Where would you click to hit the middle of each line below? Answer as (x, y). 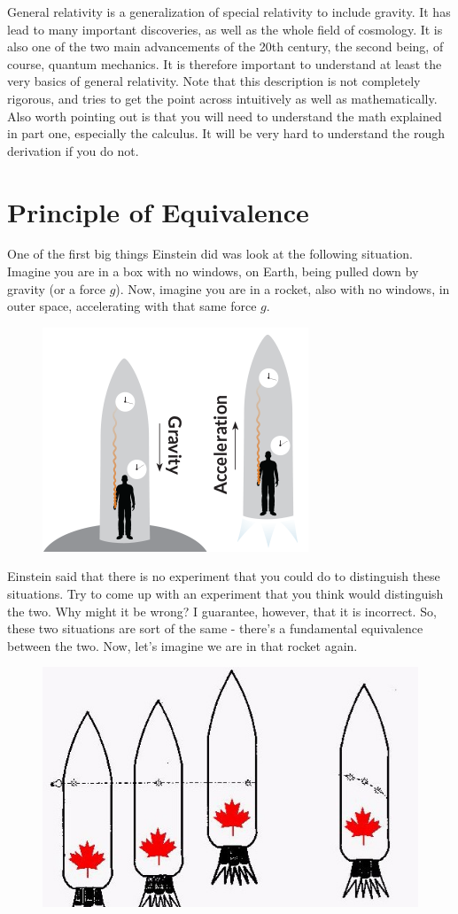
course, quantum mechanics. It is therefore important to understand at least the (225, 63)
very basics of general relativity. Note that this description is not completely (214, 81)
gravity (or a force (56, 288)
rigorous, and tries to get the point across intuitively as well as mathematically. (222, 98)
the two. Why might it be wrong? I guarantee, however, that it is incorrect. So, (222, 611)
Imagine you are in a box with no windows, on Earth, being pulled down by (213, 271)
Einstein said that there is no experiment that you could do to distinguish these (224, 576)
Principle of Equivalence (158, 211)
